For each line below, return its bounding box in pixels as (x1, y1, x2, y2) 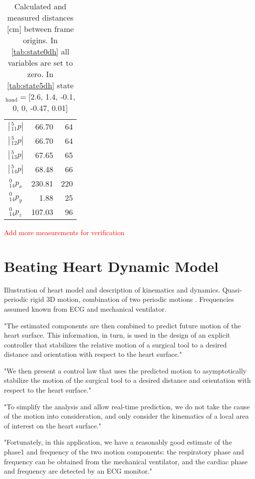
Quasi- (222, 284, 242, 294)
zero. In (27, 68, 54, 80)
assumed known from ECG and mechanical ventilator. (4, 303, 167, 314)
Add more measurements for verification (4, 227, 125, 237)
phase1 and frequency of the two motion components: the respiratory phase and (4, 447, 244, 457)
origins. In (23, 34, 58, 46)
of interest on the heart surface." (4, 420, 102, 430)
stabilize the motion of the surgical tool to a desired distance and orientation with (4, 375, 251, 385)
